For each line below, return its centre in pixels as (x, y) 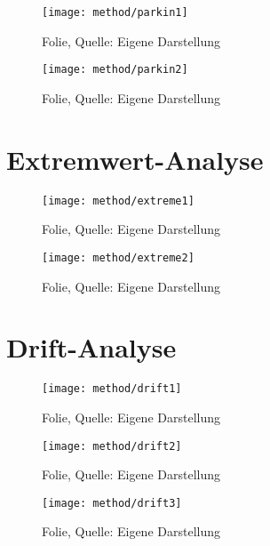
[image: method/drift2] (112, 446)
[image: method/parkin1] (115, 12)
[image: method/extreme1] (118, 201)
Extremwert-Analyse (135, 159)
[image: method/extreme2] (118, 257)
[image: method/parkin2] (115, 70)
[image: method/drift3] (112, 503)
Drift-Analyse (91, 347)
